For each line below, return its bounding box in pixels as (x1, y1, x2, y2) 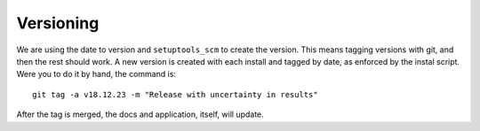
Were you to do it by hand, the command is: (16, 69, 177, 80)
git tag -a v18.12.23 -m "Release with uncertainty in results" (32, 89, 319, 99)
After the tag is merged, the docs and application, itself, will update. (16, 109, 264, 119)
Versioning (16, 13, 100, 33)
